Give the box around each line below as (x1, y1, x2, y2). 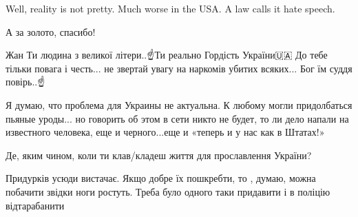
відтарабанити (6, 198, 65, 212)
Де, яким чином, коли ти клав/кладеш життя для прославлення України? (6, 147, 312, 162)
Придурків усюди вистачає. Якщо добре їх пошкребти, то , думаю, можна (6, 171, 316, 185)
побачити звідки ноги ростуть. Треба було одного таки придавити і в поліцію (6, 184, 330, 198)
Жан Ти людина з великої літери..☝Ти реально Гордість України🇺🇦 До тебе (6, 48, 328, 62)
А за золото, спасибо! (6, 24, 96, 39)
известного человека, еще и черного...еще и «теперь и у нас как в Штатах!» (6, 125, 325, 139)
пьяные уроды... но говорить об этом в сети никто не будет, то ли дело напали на (6, 111, 349, 125)
